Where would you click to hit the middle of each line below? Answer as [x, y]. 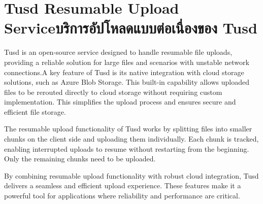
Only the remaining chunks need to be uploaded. [80, 159]
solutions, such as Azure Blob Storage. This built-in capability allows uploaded [127, 82]
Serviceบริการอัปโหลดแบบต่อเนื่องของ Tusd [131, 28]
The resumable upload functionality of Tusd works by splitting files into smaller [128, 129]
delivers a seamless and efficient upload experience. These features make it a [123, 185]
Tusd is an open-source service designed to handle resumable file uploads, [118, 52]
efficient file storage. [35, 111]
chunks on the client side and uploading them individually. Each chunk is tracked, [131, 139]
